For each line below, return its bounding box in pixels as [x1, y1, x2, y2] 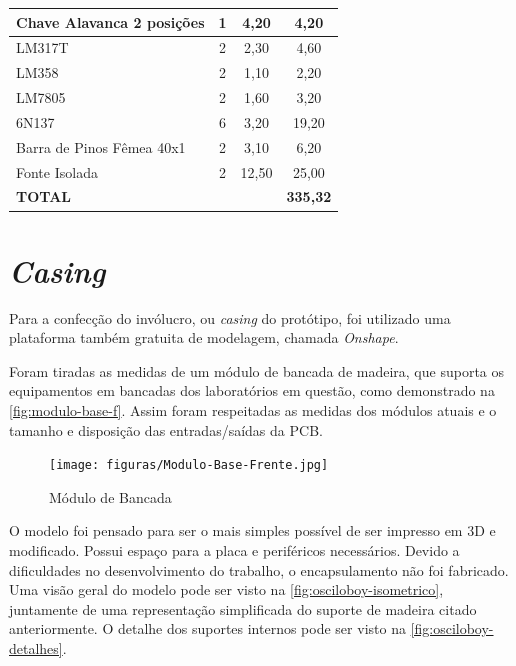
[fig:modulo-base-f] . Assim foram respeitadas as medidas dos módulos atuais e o [9, 400, 497, 420]
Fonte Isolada [16, 161, 98, 182]
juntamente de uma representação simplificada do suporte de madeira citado [9, 598, 477, 619]
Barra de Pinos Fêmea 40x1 [16, 136, 186, 157]
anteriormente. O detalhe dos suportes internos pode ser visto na [9, 618, 406, 639]
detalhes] [9, 638, 63, 658]
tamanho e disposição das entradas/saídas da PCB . [9, 419, 323, 440]
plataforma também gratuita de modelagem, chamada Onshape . [9, 327, 399, 348]
